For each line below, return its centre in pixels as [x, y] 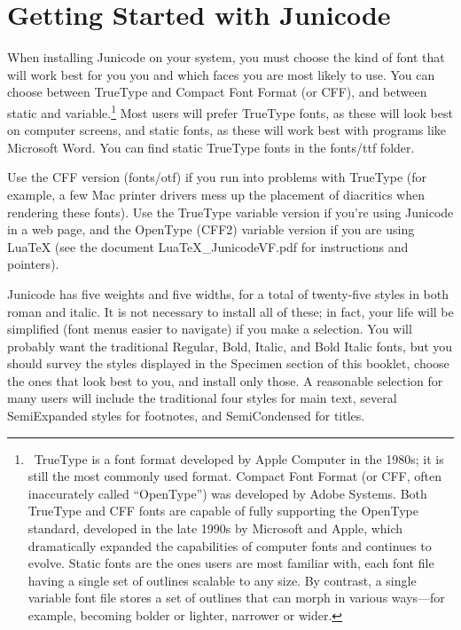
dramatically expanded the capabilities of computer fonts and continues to [230, 545]
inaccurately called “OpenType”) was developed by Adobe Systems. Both [227, 493]
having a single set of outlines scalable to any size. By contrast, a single [222, 580]
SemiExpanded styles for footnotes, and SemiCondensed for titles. [186, 416]
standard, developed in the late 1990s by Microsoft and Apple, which [215, 528]
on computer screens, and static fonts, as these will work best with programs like [227, 130]
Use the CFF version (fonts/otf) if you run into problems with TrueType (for [217, 177]
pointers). [33, 264]
